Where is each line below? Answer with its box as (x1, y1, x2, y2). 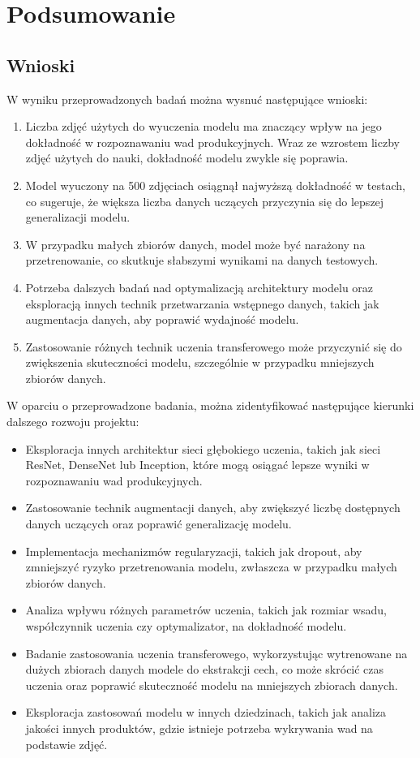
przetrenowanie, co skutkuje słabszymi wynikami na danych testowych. (25, 252, 379, 269)
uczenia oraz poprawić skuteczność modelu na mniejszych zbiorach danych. (25, 676, 398, 693)
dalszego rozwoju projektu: (6, 413, 139, 430)
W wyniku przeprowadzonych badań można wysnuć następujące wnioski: (6, 90, 368, 107)
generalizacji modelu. (25, 209, 131, 226)
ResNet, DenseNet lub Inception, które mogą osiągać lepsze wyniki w (25, 456, 370, 473)
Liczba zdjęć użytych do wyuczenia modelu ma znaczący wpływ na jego (25, 118, 382, 135)
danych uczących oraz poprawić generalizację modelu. (25, 515, 292, 532)
